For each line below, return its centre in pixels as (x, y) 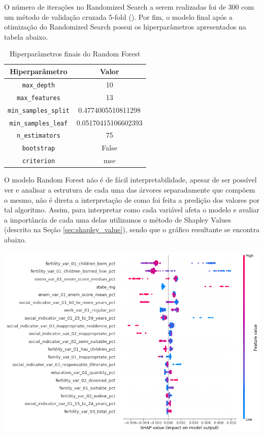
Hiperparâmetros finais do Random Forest (75, 54)
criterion (39, 161)
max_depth (39, 85)
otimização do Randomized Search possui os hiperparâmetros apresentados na (125, 27)
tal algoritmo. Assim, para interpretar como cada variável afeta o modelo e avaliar (132, 210)
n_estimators (38, 136)
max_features (38, 98)
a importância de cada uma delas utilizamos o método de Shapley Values (118, 219)
